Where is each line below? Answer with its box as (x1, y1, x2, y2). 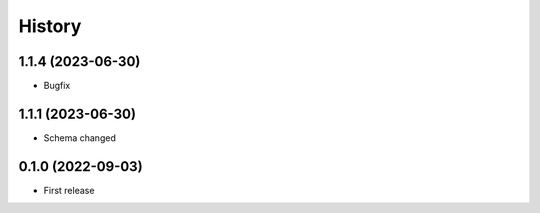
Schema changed (43, 131, 117, 144)
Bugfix (43, 80, 71, 92)
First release (43, 184, 95, 196)
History (18, 15, 82, 37)
